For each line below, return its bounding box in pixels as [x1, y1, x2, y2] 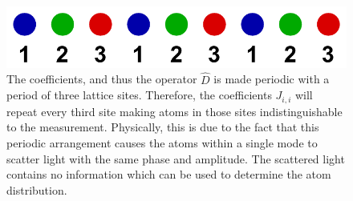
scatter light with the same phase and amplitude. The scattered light [6, 150, 345, 167]
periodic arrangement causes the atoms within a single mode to [6, 134, 318, 151]
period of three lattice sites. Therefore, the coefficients [6, 86, 272, 103]
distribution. [6, 181, 67, 198]
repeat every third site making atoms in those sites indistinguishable [6, 103, 343, 119]
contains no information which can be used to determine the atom [6, 166, 331, 183]
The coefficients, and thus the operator [6, 70, 197, 87]
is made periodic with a [213, 70, 330, 87]
